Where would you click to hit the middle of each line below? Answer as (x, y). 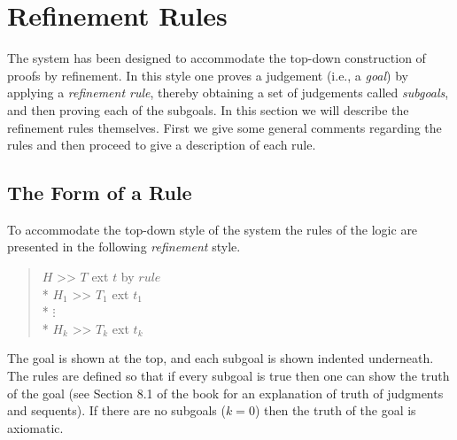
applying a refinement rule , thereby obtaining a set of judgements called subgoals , (228, 93)
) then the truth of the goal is (335, 410)
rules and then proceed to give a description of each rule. (162, 145)
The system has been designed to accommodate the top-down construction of (217, 58)
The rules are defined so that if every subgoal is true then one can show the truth (228, 376)
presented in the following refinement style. (124, 247)
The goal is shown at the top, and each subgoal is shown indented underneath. (221, 358)
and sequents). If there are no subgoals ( (116, 410)
